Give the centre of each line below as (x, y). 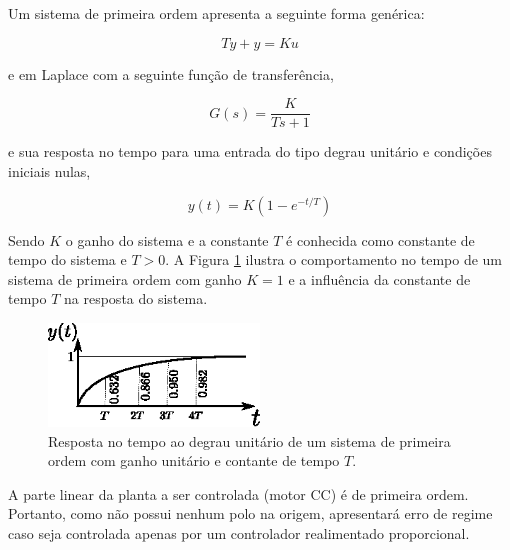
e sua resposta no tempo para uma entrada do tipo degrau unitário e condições (250, 151)
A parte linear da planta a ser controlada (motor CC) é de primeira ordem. (238, 493)
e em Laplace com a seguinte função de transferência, (171, 73)
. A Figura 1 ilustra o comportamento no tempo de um (334, 259)
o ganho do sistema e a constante (167, 239)
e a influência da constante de (379, 278)
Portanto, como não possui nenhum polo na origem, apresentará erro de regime (250, 513)
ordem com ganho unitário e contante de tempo (194, 460)
